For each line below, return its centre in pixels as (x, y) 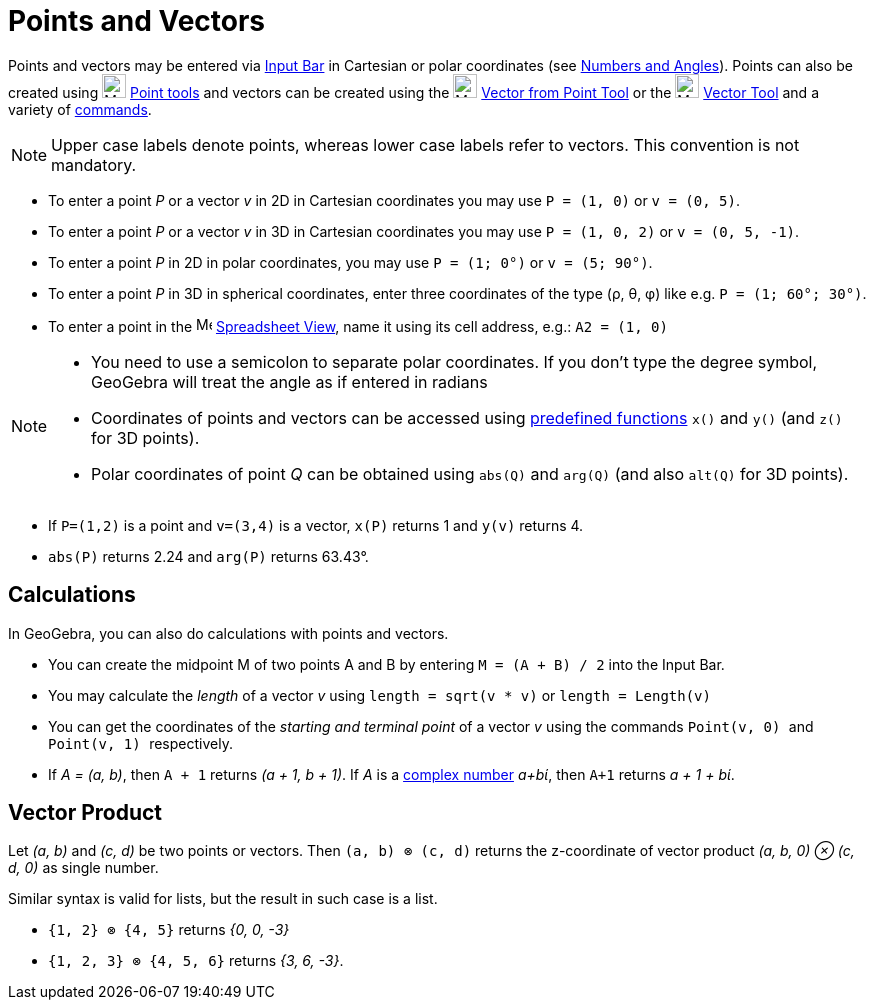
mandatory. (94, 164)
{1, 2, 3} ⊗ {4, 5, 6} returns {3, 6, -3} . (196, 961)
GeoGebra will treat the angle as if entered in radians (289, 381)
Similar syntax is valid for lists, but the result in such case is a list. (223, 899)
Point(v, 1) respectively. (140, 743)
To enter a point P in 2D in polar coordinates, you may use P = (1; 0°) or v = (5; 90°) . (350, 262)
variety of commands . (80, 109)
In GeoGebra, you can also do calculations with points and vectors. (228, 633)
